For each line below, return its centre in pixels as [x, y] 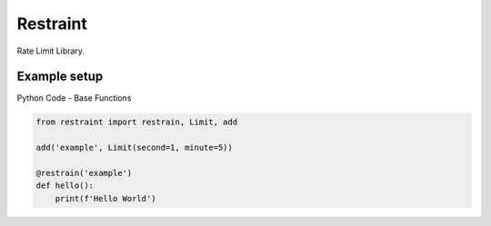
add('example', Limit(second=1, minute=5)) [135, 148]
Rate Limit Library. [51, 51]
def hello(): [65, 186]
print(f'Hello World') [105, 198]
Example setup [60, 77]
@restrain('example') [84, 173]
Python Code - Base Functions [74, 98]
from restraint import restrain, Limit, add [137, 122]
